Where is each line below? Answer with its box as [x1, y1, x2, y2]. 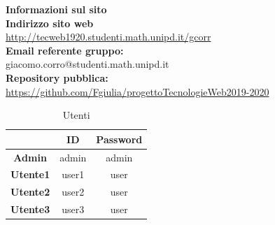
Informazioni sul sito [6, 2, 107, 16]
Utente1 [10, 167, 50, 182]
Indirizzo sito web [6, 15, 94, 30]
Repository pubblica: [6, 70, 108, 85]
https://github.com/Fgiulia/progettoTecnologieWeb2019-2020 [6, 84, 269, 99]
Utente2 [10, 184, 50, 199]
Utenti [62, 108, 90, 122]
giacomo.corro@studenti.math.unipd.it [6, 57, 169, 71]
